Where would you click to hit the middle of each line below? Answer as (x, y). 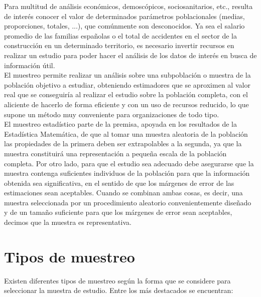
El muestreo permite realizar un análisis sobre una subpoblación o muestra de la (127, 75)
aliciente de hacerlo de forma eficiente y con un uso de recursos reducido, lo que (126, 104)
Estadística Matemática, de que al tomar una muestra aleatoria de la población (126, 133)
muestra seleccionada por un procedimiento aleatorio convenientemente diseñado (128, 202)
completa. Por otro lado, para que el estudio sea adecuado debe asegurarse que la (129, 163)
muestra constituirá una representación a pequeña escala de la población (115, 153)
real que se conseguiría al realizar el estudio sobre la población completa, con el (126, 94)
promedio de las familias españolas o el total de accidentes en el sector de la (121, 35)
